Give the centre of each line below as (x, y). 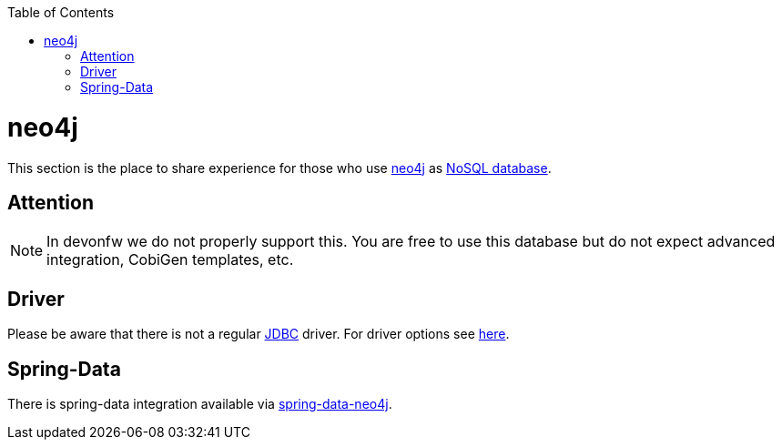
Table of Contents (61, 12)
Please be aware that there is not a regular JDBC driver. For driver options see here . (259, 334)
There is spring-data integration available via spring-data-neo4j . (200, 404)
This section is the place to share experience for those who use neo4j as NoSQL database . (279, 168)
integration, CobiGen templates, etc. (170, 260)
